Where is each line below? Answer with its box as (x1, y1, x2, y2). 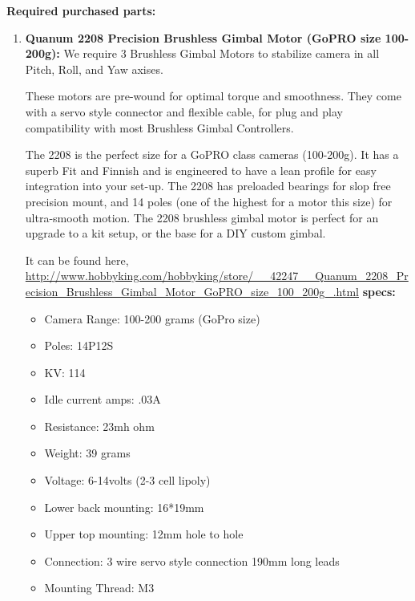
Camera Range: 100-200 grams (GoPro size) (44, 310, 260, 327)
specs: (362, 282, 396, 299)
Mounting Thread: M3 (44, 579, 155, 596)
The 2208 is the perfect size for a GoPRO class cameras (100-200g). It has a (25, 146, 399, 163)
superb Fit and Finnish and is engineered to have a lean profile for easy (25, 161, 377, 178)
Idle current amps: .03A (44, 391, 161, 408)
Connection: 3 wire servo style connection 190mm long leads (44, 552, 340, 569)
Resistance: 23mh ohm (44, 417, 155, 434)
